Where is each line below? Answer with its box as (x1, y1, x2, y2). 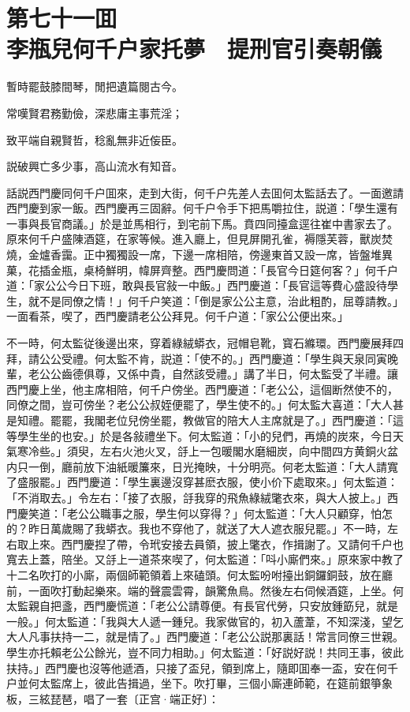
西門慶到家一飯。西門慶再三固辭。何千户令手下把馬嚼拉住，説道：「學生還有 (6, 200, 398, 216)
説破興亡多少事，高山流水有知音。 (6, 158, 183, 174)
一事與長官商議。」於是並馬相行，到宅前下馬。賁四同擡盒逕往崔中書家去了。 (6, 215, 398, 231)
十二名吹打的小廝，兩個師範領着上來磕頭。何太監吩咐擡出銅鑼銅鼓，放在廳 (6, 566, 393, 583)
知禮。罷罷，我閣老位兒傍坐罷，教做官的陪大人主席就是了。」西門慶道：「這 (17, 412, 404, 428)
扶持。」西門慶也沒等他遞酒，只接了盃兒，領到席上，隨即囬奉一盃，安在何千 (6, 659, 398, 676)
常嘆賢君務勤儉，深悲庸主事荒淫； (6, 104, 183, 121)
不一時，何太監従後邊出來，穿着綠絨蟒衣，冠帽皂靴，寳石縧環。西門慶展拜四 (6, 335, 404, 351)
